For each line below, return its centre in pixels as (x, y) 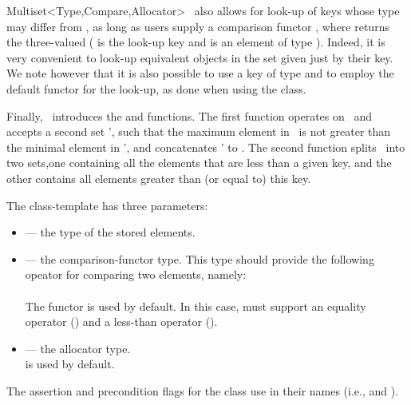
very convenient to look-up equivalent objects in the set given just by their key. (200, 57)
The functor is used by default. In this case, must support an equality (196, 306)
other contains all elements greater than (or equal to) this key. (159, 178)
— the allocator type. (78, 348)
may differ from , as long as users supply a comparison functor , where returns (198, 26)
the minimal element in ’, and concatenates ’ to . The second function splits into (206, 147)
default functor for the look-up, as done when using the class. (156, 88)
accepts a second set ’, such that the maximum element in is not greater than (199, 131)
